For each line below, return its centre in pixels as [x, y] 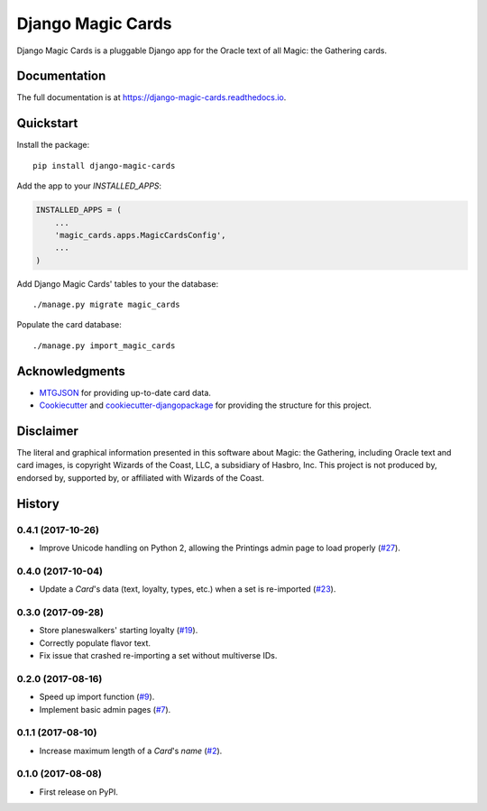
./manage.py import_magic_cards [104, 346]
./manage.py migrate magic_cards [106, 305]
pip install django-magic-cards [104, 166]
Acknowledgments [71, 371]
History [38, 504]
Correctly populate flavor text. [95, 643]
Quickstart [47, 123]
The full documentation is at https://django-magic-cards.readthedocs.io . [152, 97]
